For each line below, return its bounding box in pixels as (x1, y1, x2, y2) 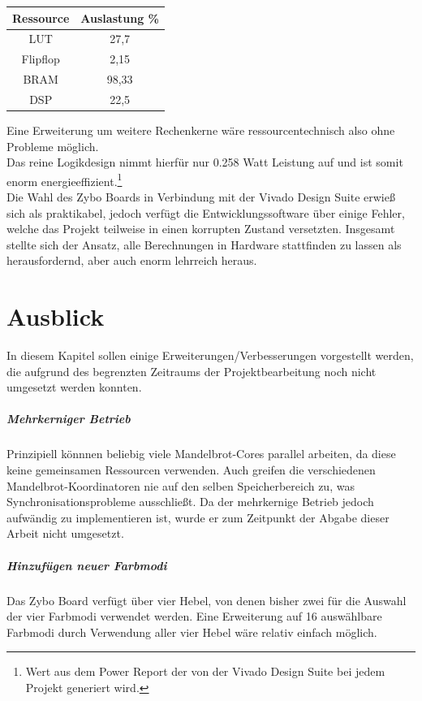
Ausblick (6, 300, 105, 333)
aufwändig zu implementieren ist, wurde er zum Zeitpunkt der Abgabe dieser (6, 508, 390, 526)
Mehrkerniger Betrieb (6, 410, 131, 427)
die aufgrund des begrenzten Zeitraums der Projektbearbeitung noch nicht (6, 362, 377, 379)
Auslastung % (80, 9, 159, 26)
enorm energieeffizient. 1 (6, 170, 123, 189)
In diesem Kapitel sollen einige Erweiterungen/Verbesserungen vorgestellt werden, (6, 347, 414, 364)
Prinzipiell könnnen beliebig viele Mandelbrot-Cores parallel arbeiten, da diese (6, 445, 396, 462)
